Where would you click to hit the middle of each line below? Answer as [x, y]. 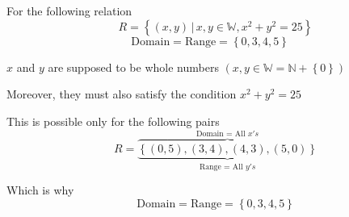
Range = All [221, 167]
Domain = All [221, 134]
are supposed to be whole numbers [133, 67]
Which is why [40, 190]
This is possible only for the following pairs [113, 121]
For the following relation [69, 10]
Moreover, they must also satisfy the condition [122, 94]
